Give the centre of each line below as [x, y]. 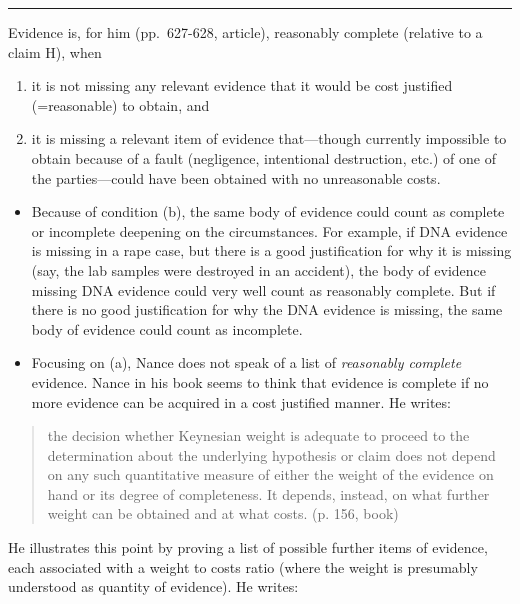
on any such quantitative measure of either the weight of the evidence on [270, 474]
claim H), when [55, 51]
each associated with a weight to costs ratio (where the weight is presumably [243, 566]
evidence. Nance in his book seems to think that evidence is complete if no [260, 381]
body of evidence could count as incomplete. [167, 328]
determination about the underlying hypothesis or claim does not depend [271, 454]
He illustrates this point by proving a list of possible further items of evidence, [248, 547]
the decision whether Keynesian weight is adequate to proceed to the [258, 435]
